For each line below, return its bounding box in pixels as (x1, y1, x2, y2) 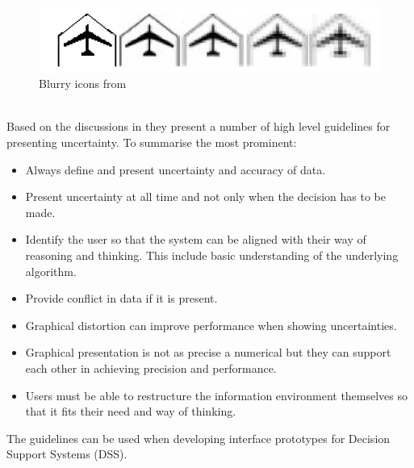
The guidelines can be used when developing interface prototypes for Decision (6, 429, 391, 446)
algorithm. (25, 262, 77, 279)
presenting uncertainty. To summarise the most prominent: (6, 134, 297, 151)
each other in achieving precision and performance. (25, 359, 277, 376)
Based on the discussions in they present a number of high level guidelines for (6, 118, 391, 135)
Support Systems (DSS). (6, 445, 128, 462)
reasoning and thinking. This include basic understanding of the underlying (25, 247, 399, 263)
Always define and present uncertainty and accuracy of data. (25, 161, 326, 178)
